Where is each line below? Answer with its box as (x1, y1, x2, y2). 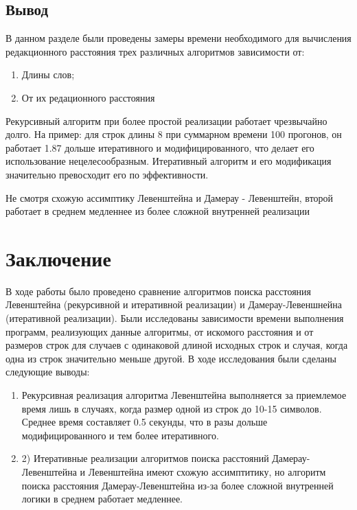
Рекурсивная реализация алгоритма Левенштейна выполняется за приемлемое (21, 388, 347, 402)
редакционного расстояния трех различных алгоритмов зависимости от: (5, 44, 305, 58)
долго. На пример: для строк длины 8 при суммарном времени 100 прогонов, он (5, 127, 342, 141)
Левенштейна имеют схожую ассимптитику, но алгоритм (88, 464, 326, 478)
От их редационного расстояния (21, 90, 155, 104)
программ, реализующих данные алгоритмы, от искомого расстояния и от (5, 324, 314, 338)
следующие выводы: (5, 364, 90, 379)
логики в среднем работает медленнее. (21, 491, 183, 506)
